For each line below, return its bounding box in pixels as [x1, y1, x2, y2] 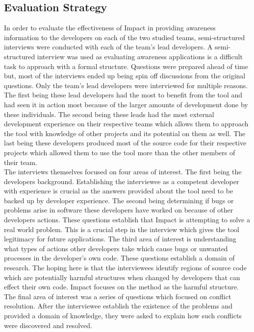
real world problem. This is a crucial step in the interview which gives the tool [4, 224, 239, 234]
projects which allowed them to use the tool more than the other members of [4, 147, 235, 157]
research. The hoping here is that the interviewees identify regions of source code [4, 262, 247, 273]
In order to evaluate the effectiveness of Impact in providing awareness [4, 23, 216, 33]
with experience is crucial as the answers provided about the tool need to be [4, 186, 233, 196]
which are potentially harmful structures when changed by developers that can [4, 272, 240, 282]
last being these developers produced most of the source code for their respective [4, 138, 247, 148]
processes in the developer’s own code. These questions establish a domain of [4, 253, 235, 263]
